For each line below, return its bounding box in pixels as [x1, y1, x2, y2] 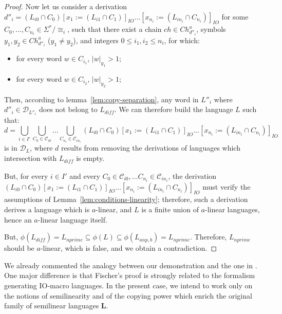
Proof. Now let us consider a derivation [4, 1, 127, 11]
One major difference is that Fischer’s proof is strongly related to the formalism [4, 270, 255, 281]
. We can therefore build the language [114, 104, 233, 115]
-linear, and [96, 204, 132, 215]
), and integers [73, 34, 119, 45]
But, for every [4, 170, 48, 181]
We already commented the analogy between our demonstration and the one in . [4, 260, 257, 270]
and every [69, 170, 100, 181]
